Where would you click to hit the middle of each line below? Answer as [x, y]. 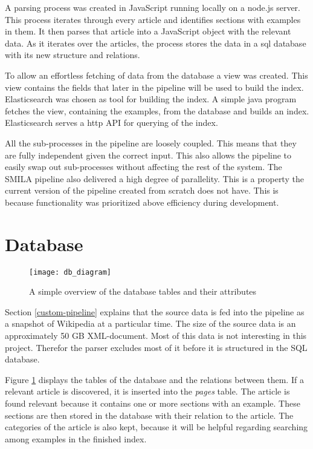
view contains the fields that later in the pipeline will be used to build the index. [154, 87]
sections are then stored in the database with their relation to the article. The [149, 415]
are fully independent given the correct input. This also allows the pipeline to [148, 155]
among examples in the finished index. [76, 438]
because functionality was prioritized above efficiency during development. [142, 202]
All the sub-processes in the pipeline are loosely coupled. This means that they [151, 143]
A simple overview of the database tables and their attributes [143, 291]
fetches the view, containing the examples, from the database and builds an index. [157, 110]
